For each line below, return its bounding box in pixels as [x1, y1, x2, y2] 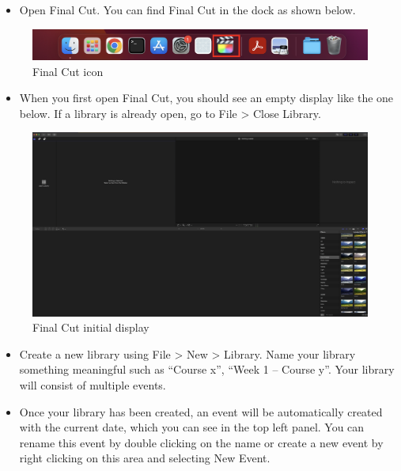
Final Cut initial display [32, 319, 149, 336]
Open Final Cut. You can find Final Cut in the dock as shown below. [19, 2, 356, 17]
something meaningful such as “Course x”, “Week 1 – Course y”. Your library [19, 361, 395, 378]
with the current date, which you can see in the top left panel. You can [19, 419, 365, 435]
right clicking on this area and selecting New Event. [19, 450, 270, 466]
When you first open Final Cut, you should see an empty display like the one [19, 89, 394, 106]
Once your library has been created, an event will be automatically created [19, 403, 383, 420]
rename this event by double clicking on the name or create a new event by [19, 434, 384, 450]
